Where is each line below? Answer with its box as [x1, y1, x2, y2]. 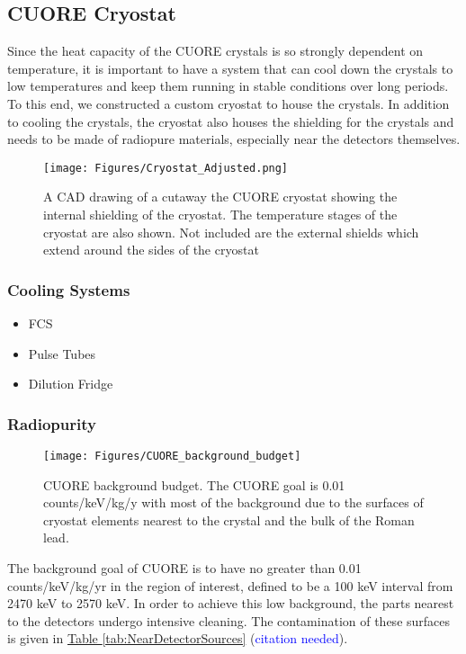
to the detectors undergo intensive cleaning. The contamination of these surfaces [7, 611, 451, 630]
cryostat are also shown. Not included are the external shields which [43, 222, 419, 241]
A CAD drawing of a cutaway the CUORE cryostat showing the [43, 187, 398, 206]
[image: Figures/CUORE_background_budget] [43, 450, 301, 463]
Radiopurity [7, 412, 96, 435]
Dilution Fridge [28, 374, 113, 393]
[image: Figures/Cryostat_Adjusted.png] [43, 161, 289, 175]
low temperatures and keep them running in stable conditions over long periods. [7, 76, 449, 95]
